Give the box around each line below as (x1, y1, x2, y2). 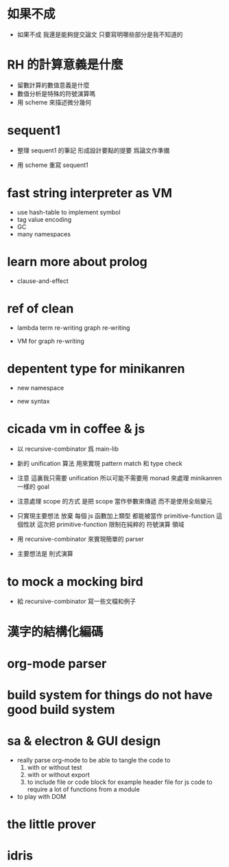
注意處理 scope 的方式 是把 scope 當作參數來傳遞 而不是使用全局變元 (16, 497, 213, 505)
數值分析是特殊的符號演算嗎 (16, 89, 96, 98)
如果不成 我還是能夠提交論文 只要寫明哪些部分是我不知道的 (16, 30, 183, 38)
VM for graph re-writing (16, 337, 84, 345)
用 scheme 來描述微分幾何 (16, 98, 91, 106)
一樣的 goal (16, 482, 50, 491)
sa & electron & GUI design (7, 733, 161, 749)
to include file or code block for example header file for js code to (27, 778, 213, 786)
